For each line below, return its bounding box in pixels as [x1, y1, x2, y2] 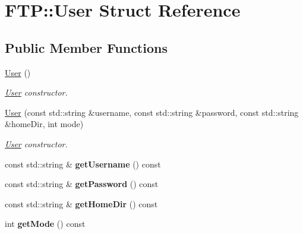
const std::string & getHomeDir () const [5, 197, 158, 210]
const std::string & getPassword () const [5, 178, 159, 190]
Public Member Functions [5, 38, 168, 56]
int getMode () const [5, 217, 86, 230]
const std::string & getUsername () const [5, 157, 161, 170]
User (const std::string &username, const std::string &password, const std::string [5, 106, 299, 118]
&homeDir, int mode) [5, 118, 84, 130]
